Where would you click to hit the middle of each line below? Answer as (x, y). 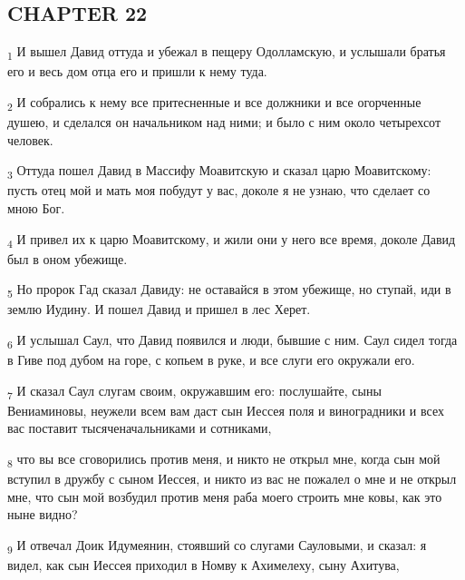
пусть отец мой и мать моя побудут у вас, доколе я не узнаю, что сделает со (219, 190)
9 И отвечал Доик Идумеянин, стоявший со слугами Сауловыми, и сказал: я (217, 546)
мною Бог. (36, 207)
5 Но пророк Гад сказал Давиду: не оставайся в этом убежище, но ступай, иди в (229, 290)
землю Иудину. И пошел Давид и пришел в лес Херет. (159, 309)
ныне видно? (43, 514)
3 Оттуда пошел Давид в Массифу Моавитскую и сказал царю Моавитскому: (219, 172)
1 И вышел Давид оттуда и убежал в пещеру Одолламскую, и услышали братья (227, 52)
